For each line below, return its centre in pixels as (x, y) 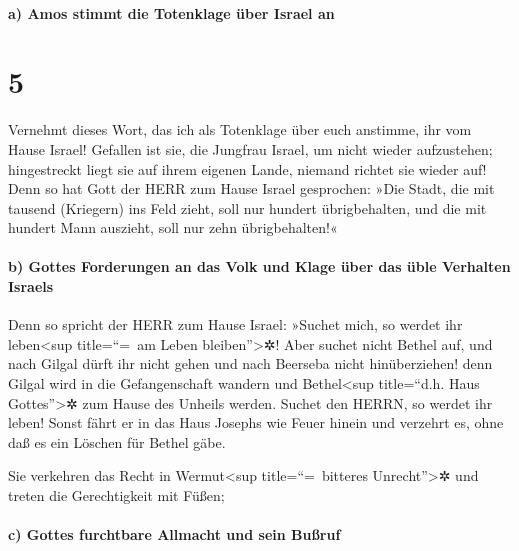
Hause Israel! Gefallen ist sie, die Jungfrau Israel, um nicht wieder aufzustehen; (250, 148)
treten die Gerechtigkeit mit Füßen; (116, 495)
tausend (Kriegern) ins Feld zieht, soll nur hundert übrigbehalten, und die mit (247, 207)
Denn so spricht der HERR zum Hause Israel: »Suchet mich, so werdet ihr (235, 324)
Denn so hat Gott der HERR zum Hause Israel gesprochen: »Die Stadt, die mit (251, 188)
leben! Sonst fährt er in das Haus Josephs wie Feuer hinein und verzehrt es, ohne (256, 422)
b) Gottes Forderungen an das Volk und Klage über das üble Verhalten (259, 266)
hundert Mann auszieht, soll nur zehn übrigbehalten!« (173, 227)
